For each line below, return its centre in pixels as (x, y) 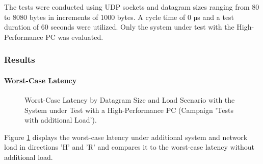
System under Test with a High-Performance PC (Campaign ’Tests (129, 110)
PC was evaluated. (74, 37)
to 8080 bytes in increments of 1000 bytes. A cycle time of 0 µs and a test (119, 17)
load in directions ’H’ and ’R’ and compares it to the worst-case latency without (129, 147)
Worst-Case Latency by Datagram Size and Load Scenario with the (130, 100)
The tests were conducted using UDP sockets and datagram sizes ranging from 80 (132, 7)
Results (20, 60)
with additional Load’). (61, 120)
